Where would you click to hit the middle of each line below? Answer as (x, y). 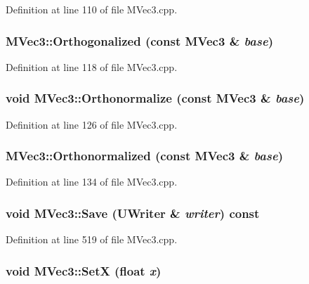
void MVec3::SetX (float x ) (84, 270)
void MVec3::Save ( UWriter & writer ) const (133, 213)
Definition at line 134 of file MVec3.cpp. (92, 182)
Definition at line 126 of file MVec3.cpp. (92, 124)
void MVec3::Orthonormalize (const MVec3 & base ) (155, 98)
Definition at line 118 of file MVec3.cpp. (92, 66)
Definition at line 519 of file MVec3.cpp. (92, 239)
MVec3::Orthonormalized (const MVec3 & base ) (144, 156)
